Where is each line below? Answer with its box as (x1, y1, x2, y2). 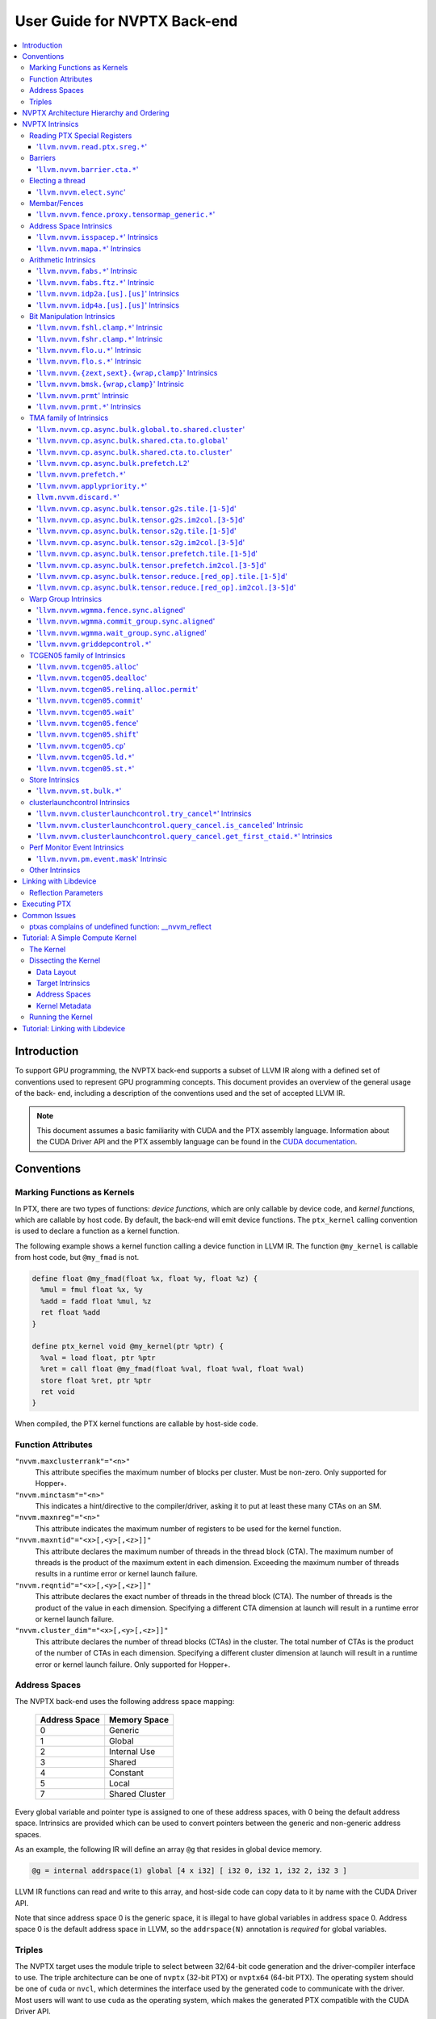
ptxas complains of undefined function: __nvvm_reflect (29, 921, 212, 932)
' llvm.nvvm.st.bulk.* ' (36, 786, 122, 795)
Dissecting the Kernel (29, 955, 101, 965)
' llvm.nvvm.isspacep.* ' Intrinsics (36, 233, 158, 242)
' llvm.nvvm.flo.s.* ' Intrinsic (36, 356, 142, 367)
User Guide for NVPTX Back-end (15, 12, 238, 30)
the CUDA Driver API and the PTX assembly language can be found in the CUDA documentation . (36, 1137, 358, 1147)
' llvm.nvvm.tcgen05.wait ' (36, 707, 135, 716)
